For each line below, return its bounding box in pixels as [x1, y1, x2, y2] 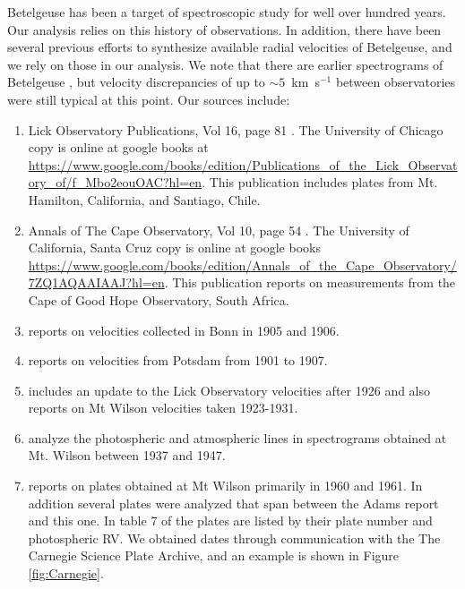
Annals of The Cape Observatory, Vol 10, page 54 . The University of [28, 220, 409, 239]
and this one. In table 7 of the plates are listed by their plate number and [28, 511, 433, 530]
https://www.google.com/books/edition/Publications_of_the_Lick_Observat [28, 155, 458, 174]
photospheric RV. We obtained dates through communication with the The [28, 528, 441, 547]
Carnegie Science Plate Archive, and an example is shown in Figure [28, 546, 400, 565]
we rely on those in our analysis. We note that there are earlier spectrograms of [7, 55, 443, 73]
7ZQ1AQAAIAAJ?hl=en [28, 273, 165, 292]
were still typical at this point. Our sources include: [7, 90, 290, 108]
